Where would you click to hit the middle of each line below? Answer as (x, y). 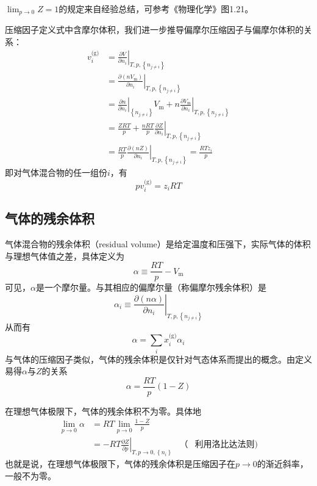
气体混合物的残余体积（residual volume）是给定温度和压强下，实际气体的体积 (158, 244)
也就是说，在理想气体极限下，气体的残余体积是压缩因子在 (120, 464)
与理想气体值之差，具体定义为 (65, 256)
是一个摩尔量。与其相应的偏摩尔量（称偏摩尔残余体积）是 (151, 287)
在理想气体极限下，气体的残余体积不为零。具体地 (103, 411)
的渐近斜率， (283, 464)
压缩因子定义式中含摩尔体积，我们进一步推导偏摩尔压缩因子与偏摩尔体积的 (154, 30)
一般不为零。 (30, 475)
